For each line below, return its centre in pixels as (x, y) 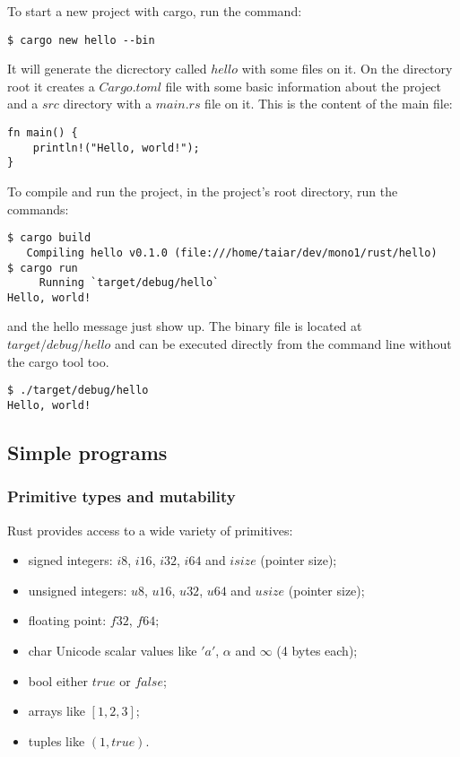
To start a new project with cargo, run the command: (155, 11)
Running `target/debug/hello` (129, 283)
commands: (38, 209)
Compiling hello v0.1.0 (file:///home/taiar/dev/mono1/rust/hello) (232, 252)
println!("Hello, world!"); (116, 148)
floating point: (67, 620)
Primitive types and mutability (122, 496)
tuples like (56, 740)
